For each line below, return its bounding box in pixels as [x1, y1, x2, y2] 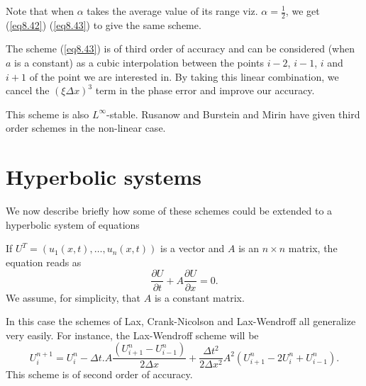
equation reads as [6, 254, 82, 269]
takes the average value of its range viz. [87, 4, 258, 18]
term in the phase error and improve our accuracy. [95, 83, 315, 98]
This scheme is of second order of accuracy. [6, 367, 193, 382]
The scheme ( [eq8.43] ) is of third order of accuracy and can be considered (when [6, 41, 355, 56]
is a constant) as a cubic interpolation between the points [14, 55, 264, 70]
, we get [285, 4, 320, 18]
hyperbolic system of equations [6, 217, 140, 232]
